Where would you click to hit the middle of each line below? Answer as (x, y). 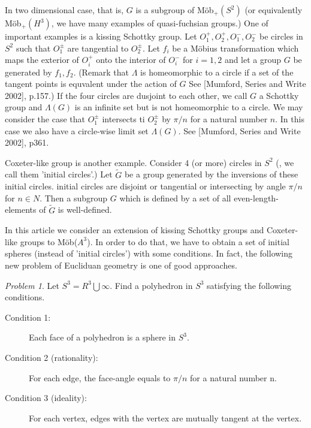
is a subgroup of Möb (175, 10)
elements (21, 210)
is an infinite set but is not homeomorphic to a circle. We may (189, 107)
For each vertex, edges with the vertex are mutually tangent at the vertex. (165, 418)
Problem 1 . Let (32, 285)
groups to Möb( (49, 241)
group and (24, 107)
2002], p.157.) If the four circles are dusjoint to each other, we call (126, 95)
